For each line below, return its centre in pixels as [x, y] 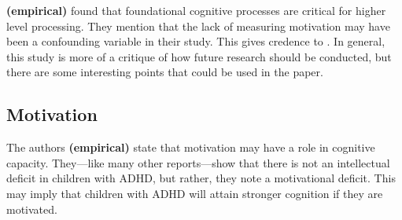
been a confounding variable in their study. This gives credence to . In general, [196, 41]
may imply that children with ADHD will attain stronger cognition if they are [195, 193]
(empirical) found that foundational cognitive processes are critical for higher [196, 10]
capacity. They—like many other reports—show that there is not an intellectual [198, 162]
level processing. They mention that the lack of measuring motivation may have [198, 26]
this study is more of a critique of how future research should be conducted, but [199, 56]
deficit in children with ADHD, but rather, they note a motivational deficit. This [201, 178]
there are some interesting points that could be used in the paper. [165, 72]
